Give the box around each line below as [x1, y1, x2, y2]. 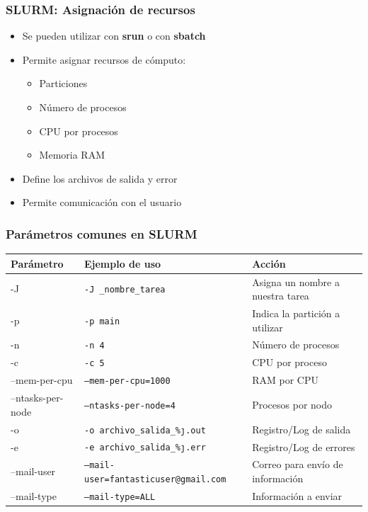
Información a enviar [252, 488, 343, 503]
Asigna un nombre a [252, 274, 340, 289]
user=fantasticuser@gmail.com [84, 474, 226, 485]
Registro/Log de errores [252, 439, 355, 454]
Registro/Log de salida [252, 421, 351, 436]
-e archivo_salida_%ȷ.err [84, 443, 206, 453]
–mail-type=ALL [84, 491, 156, 502]
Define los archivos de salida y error [22, 171, 178, 186]
